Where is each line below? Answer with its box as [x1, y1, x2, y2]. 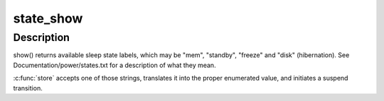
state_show [13, 11, 83, 26]
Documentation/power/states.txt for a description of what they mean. [13, 61, 216, 69]
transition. [13, 83, 43, 92]
